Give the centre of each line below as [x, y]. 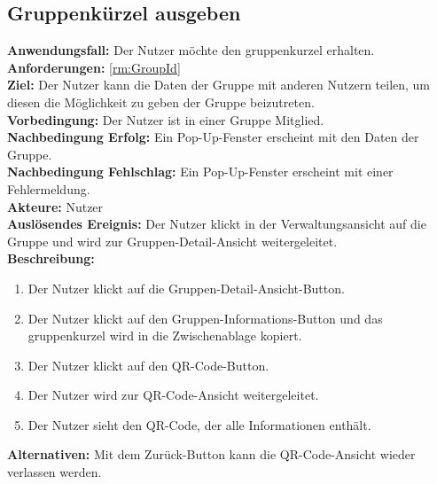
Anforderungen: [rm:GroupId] [94, 67]
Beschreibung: [51, 258]
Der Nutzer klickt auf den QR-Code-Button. [148, 365]
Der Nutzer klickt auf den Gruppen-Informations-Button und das [205, 318]
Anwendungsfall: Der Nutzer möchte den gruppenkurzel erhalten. [191, 50]
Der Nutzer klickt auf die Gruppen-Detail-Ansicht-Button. [186, 288]
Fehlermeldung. [49, 188]
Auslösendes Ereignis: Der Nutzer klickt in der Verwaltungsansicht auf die [217, 224]
